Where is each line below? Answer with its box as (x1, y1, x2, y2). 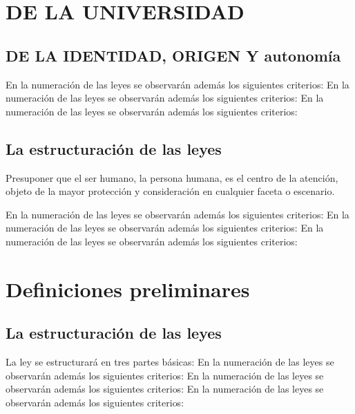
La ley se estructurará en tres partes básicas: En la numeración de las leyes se (6, 355, 334, 369)
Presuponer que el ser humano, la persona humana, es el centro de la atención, (6, 170, 338, 185)
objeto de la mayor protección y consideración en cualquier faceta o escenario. (6, 184, 335, 198)
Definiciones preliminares (6, 274, 250, 303)
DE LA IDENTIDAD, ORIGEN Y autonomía (6, 44, 341, 66)
